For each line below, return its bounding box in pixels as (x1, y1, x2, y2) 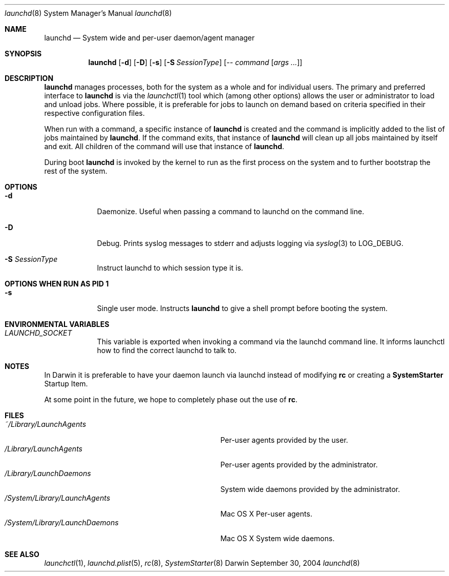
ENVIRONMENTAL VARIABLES (5, 320, 110, 328)
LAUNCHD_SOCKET (5, 328, 72, 337)
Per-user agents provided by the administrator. (220, 460, 378, 469)
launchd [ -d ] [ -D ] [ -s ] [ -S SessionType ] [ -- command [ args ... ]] (88, 58, 303, 67)
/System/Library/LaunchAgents (5, 493, 111, 502)
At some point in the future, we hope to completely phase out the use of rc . (44, 395, 297, 404)
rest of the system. (44, 167, 108, 175)
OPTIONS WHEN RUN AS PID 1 (5, 279, 109, 288)
